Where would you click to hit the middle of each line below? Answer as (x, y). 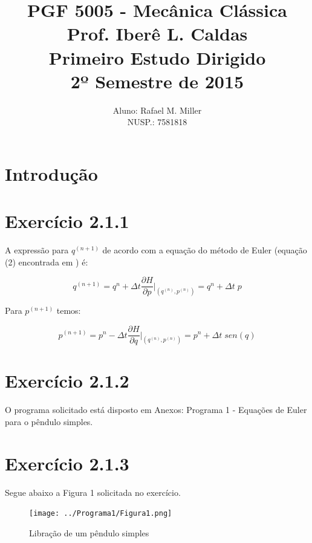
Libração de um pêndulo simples (89, 532)
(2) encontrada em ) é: (47, 262)
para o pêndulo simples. (49, 421)
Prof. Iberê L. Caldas (157, 34)
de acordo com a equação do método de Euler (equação (205, 250)
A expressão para (37, 250)
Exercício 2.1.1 (67, 221)
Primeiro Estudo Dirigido (157, 57)
